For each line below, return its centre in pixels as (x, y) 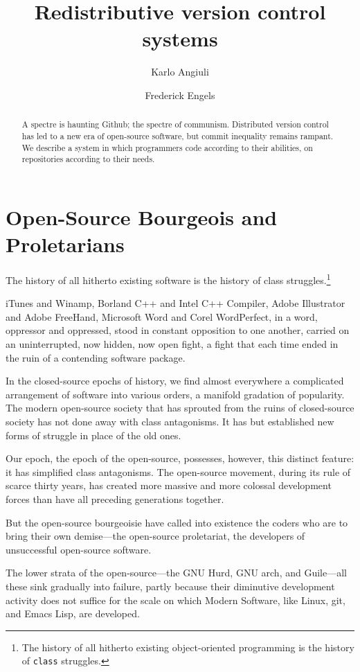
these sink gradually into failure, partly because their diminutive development (170, 586)
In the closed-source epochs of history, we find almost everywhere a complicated (175, 381)
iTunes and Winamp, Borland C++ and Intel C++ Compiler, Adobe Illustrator (175, 303)
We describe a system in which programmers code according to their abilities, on (167, 147)
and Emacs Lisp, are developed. (73, 613)
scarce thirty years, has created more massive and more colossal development (169, 485)
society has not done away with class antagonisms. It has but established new (170, 422)
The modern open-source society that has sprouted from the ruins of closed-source (180, 408)
